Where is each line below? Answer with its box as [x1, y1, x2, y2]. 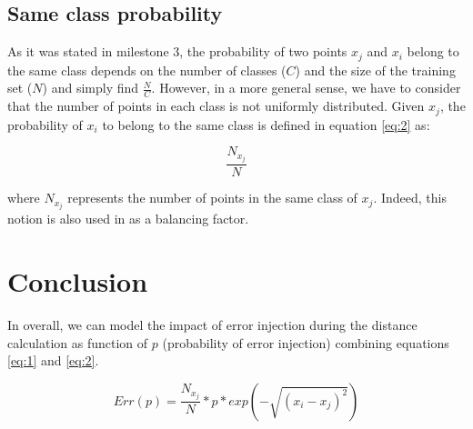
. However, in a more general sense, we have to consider [151, 78, 461, 97]
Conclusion [7, 263, 148, 300]
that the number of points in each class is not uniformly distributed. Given [7, 96, 425, 115]
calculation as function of [7, 333, 148, 352]
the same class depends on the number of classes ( [7, 60, 287, 79]
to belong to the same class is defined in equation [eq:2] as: [102, 115, 430, 134]
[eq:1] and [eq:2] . [7, 351, 99, 370]
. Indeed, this [373, 188, 447, 207]
